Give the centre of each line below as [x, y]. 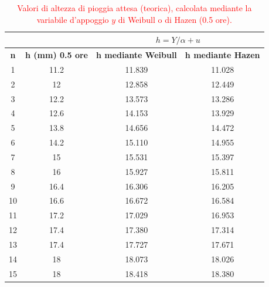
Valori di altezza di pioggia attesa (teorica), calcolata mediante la [134, 8]
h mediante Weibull [137, 55]
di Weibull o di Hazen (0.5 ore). [175, 19]
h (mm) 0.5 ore [57, 55]
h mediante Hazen [222, 55]
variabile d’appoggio [73, 19]
